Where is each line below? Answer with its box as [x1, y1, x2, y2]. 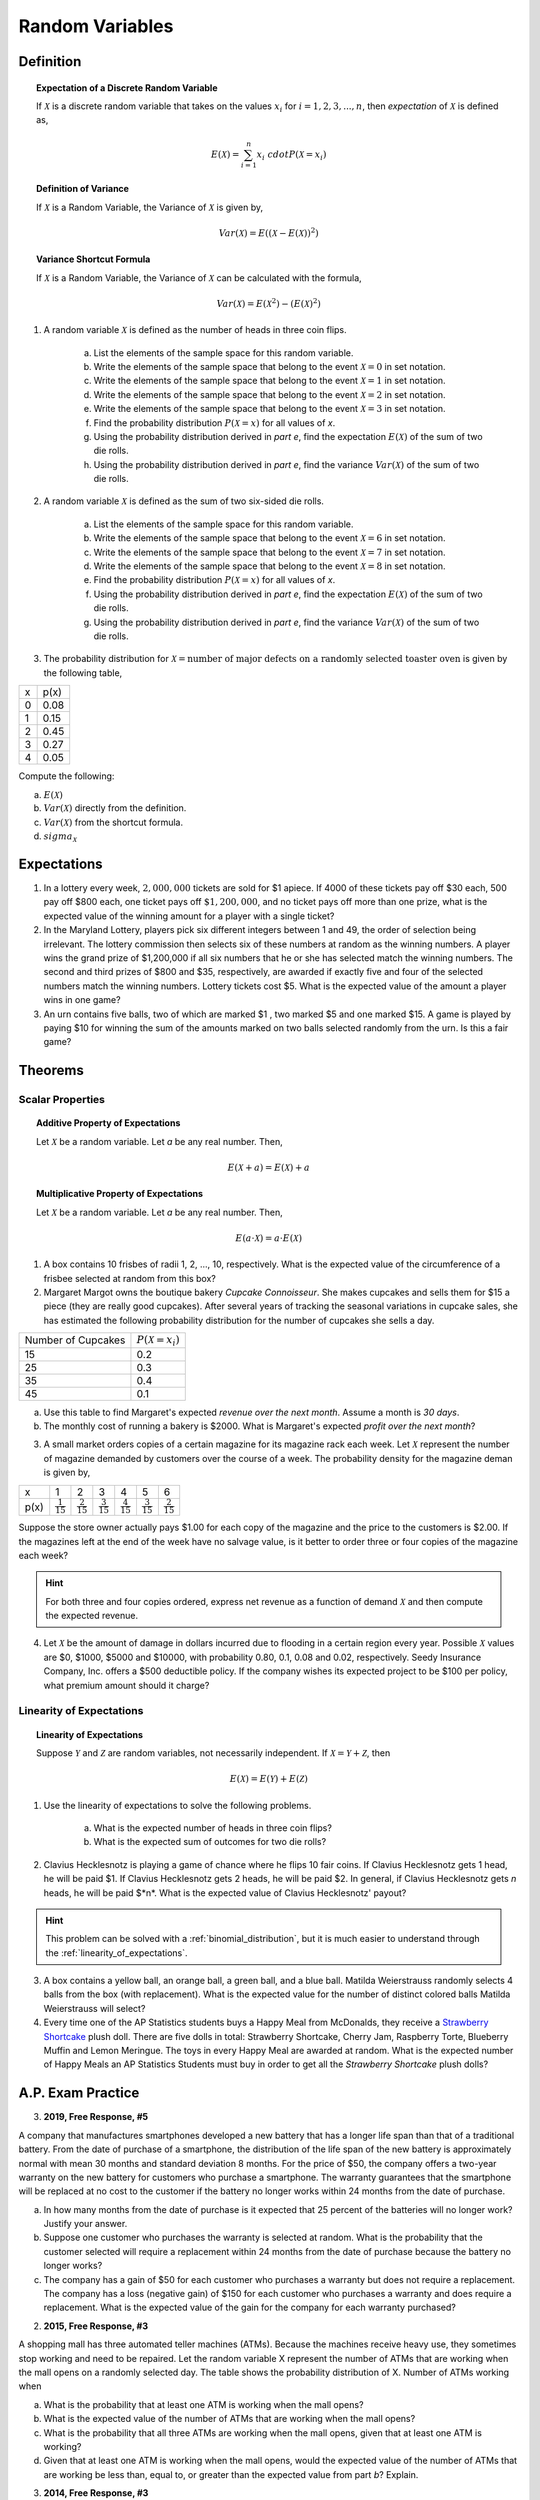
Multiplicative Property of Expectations [36, 1188, 204, 1200]
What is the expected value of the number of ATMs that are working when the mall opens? [43, 2413, 416, 2425]
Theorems [18, 1062, 84, 1079]
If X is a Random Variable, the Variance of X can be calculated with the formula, [36, 271, 362, 284]
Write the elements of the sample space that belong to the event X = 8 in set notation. [93, 560, 446, 572]
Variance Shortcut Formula [36, 253, 151, 265]
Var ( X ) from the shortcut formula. [43, 816, 184, 828]
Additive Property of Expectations [36, 1117, 181, 1129]
